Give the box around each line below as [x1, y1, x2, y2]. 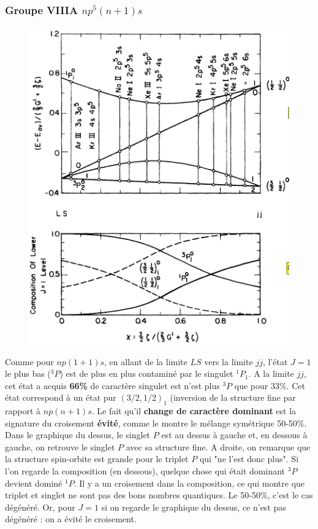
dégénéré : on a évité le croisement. [5, 512, 137, 525]
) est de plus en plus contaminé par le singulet [59, 367, 233, 380]
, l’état [262, 355, 288, 368]
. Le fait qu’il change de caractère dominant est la [91, 404, 297, 417]
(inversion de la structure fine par [170, 391, 296, 404]
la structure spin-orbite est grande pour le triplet [5, 452, 189, 465]
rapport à [5, 404, 41, 417]
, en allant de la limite [104, 355, 187, 368]
